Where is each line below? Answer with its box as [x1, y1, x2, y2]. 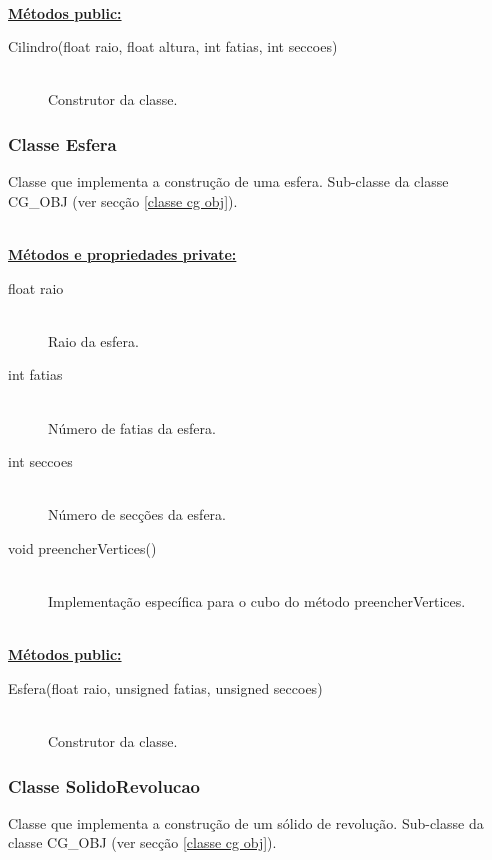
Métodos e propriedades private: [8, 243, 237, 264]
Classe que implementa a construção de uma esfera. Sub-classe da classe [8, 171, 449, 192]
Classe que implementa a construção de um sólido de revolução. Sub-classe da [8, 812, 484, 833]
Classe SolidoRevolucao [8, 773, 200, 798]
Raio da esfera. [48, 330, 139, 351]
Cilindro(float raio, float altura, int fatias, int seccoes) [8, 36, 338, 57]
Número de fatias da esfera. [48, 417, 216, 438]
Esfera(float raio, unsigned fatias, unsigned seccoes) [8, 677, 323, 698]
